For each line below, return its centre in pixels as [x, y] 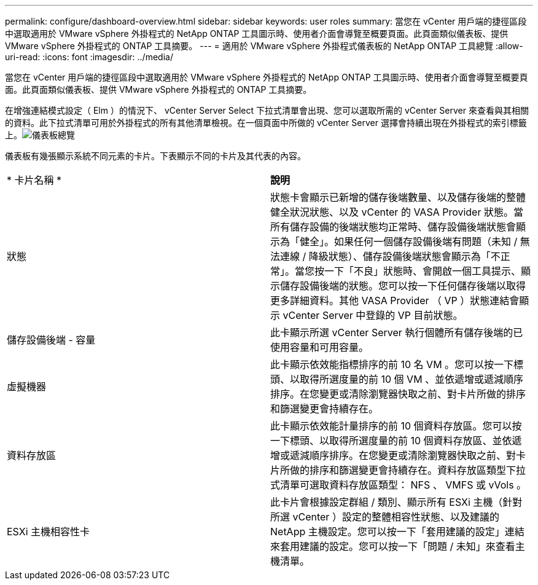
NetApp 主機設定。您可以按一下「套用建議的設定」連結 [397, 532]
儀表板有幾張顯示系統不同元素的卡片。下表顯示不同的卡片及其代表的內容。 [155, 156]
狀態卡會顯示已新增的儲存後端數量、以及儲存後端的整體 [398, 197]
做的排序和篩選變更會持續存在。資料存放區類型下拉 [408, 470]
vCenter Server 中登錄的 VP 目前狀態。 [373, 315]
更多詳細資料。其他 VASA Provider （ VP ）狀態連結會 [395, 300]
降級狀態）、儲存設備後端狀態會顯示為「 [400, 256]
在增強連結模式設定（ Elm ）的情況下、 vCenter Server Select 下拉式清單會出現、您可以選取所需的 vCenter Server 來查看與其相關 [267, 110]
